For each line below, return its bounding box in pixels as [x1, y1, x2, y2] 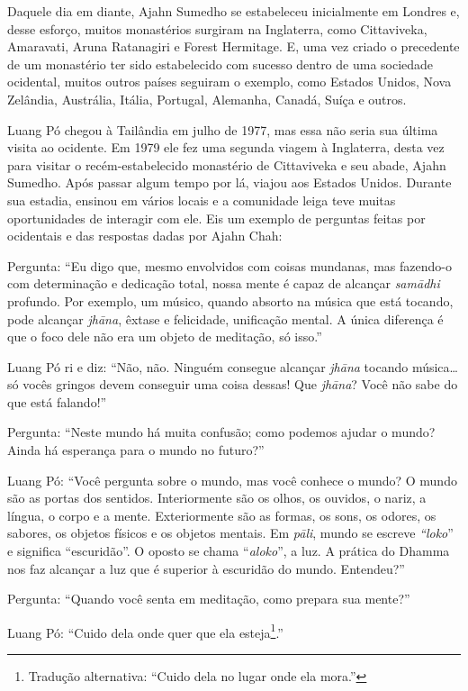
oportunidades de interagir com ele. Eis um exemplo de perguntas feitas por [7, 208, 426, 227]
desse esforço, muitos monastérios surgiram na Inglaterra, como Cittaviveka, [7, 19, 427, 38]
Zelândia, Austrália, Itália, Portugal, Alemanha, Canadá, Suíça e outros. [7, 89, 407, 108]
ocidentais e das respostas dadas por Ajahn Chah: [7, 226, 283, 245]
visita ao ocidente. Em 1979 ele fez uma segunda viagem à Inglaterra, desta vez [7, 138, 445, 157]
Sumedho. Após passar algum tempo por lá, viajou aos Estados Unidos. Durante [7, 173, 452, 192]
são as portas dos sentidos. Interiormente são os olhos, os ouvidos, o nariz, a [7, 488, 427, 507]
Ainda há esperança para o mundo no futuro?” [7, 441, 265, 459]
